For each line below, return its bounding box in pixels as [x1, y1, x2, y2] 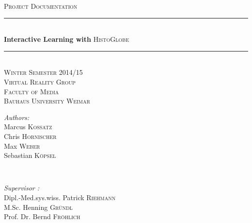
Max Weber [4, 140, 40, 151]
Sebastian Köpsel [4, 150, 56, 160]
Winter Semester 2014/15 [4, 67, 83, 77]
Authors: [4, 112, 30, 122]
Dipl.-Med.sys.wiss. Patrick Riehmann [4, 192, 116, 202]
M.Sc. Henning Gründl [4, 202, 73, 212]
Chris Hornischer [4, 131, 57, 141]
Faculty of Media [4, 86, 59, 96]
